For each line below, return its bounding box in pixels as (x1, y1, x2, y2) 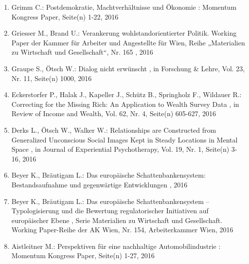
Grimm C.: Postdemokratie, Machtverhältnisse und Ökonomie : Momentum (11, 2, 237, 12)
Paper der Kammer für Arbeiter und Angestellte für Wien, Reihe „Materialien (11, 37, 245, 47)
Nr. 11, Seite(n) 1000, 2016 (11, 73, 92, 83)
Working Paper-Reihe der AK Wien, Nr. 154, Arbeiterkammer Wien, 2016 (11, 224, 233, 235)
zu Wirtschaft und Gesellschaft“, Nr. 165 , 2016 (11, 47, 153, 57)
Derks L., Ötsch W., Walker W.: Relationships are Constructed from (11, 124, 216, 135)
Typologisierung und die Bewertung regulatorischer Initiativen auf (11, 205, 209, 216)
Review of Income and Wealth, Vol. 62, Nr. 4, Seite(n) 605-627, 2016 (11, 108, 216, 119)
